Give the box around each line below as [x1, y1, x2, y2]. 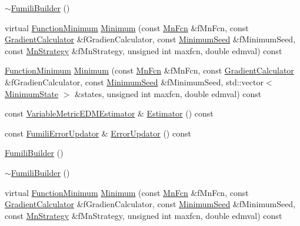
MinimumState [5, 87, 59, 99]
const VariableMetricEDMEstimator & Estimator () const [5, 107, 214, 119]
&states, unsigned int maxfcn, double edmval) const [75, 87, 262, 99]
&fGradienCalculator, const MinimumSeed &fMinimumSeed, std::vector [5, 75, 264, 88]
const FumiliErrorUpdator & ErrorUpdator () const [5, 127, 191, 139]
